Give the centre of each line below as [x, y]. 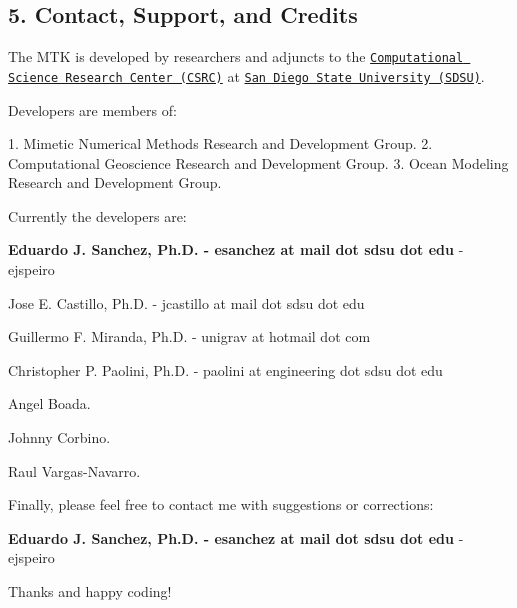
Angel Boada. [49, 403]
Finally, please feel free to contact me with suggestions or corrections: [221, 504]
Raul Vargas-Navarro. [74, 470]
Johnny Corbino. [59, 437]
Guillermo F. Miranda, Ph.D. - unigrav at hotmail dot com [189, 336]
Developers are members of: [92, 109]
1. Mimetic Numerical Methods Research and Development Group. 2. [220, 143]
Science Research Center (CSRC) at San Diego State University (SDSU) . [246, 75]
